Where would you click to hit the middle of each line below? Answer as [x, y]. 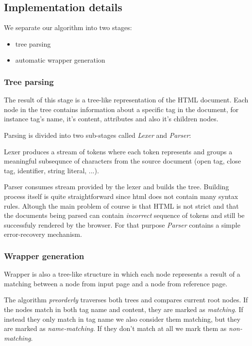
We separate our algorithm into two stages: [68, 27]
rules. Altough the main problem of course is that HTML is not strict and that [121, 206]
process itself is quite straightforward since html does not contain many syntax [121, 196]
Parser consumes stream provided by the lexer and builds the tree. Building [117, 187]
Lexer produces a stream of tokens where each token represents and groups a [118, 151]
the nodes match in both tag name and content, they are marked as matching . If [124, 309]
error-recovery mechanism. [43, 234]
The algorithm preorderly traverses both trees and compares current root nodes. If [126, 300]
